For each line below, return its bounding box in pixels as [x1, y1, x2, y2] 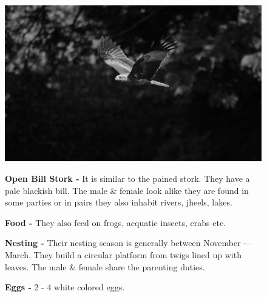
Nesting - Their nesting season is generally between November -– [5, 236, 251, 249]
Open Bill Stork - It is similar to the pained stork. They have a [5, 172, 250, 185]
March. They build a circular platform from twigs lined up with [5, 249, 242, 261]
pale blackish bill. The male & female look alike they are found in [5, 184, 249, 196]
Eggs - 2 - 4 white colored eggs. [5, 281, 125, 293]
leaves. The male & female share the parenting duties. [5, 260, 205, 273]
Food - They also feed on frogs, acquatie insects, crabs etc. [5, 216, 226, 229]
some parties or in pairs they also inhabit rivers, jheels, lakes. [5, 196, 232, 209]
